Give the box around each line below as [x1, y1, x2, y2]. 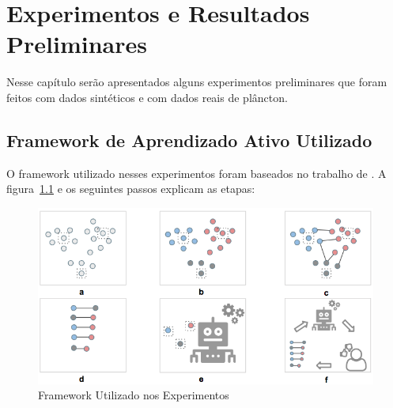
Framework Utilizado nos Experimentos [38, 387, 229, 403]
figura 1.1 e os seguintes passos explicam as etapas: [6, 180, 255, 197]
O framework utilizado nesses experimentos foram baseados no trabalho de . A [6, 164, 387, 181]
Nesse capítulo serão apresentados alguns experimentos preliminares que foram [6, 74, 387, 90]
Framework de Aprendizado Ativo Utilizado [6, 127, 372, 152]
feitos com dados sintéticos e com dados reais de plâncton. [6, 89, 288, 105]
